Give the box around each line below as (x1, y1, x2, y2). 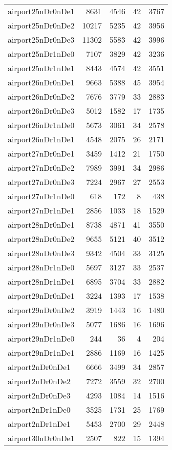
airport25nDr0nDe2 (8, 20, 75, 31)
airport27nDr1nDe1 (8, 205, 75, 216)
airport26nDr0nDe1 (8, 77, 75, 88)
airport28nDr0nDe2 (8, 233, 75, 244)
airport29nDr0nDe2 (8, 304, 75, 316)
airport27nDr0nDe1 (8, 148, 75, 159)
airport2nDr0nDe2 (8, 375, 71, 387)
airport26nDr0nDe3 (8, 105, 75, 116)
